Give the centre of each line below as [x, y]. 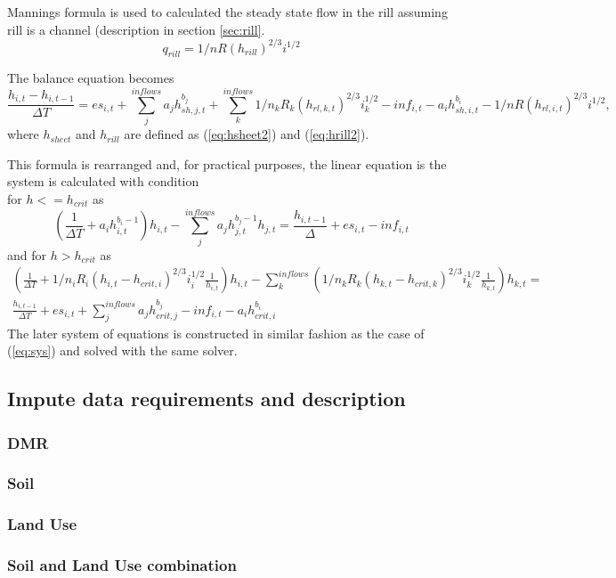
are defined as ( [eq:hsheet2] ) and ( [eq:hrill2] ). [247, 134]
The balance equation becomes [91, 78]
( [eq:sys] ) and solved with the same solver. [122, 350]
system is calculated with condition [103, 181]
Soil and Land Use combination [122, 565]
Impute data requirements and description [207, 399]
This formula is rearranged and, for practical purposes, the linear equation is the [227, 163]
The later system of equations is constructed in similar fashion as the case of [216, 333]
